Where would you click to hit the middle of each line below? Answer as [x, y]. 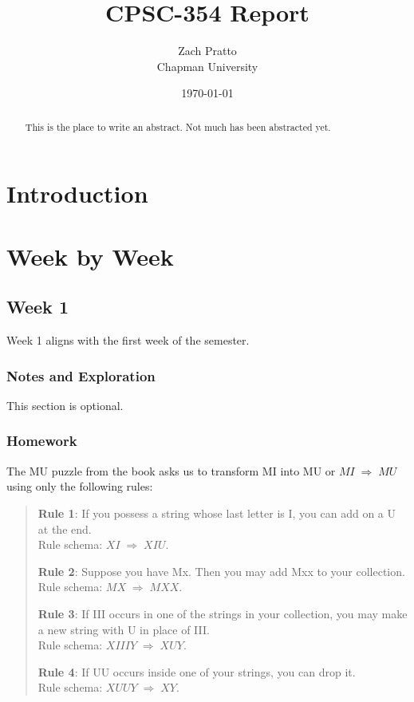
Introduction [77, 193]
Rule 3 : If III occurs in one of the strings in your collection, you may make [223, 613]
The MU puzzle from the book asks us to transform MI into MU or [171, 470]
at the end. [65, 528]
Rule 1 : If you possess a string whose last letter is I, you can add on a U [217, 513]
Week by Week [90, 256]
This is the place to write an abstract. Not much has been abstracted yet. [178, 126]
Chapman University [207, 66]
